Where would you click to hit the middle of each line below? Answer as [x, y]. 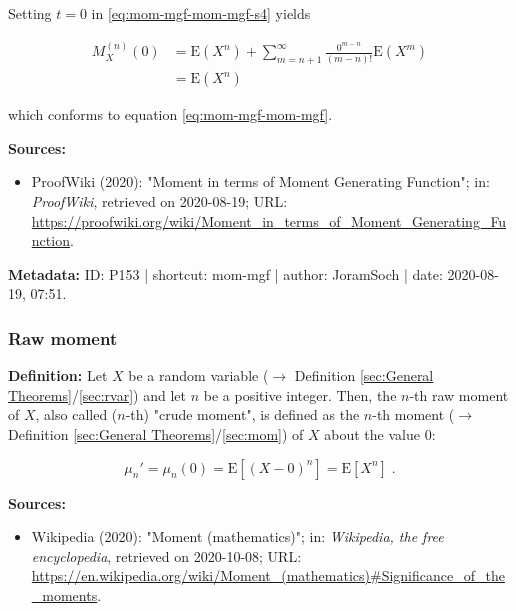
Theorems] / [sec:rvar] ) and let [97, 394]
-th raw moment [459, 394]
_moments [64, 594]
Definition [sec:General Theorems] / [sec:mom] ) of [156, 434]
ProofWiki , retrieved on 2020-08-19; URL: [159, 201]
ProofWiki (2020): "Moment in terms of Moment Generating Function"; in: [260, 181]
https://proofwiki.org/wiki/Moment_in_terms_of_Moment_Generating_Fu [269, 220]
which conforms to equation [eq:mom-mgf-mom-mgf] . [170, 114]
